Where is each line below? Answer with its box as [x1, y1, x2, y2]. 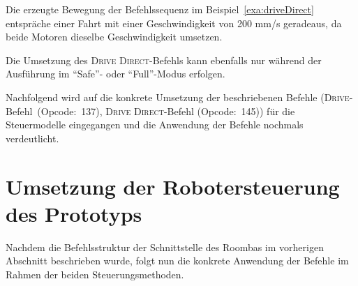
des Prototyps [6, 199, 142, 227]
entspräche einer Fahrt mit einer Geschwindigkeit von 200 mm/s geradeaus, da [6, 15, 342, 30]
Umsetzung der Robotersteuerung [6, 172, 340, 200]
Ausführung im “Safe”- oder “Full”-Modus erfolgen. [6, 66, 225, 81]
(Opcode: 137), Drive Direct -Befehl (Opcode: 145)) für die [37, 103, 295, 118]
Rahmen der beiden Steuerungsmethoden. [6, 266, 184, 281]
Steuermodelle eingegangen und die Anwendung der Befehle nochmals [6, 117, 304, 132]
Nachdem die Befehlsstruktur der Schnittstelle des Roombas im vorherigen [6, 239, 324, 254]
